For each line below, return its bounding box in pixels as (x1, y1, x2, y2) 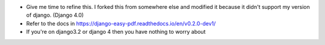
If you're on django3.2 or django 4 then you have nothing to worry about (26, 28, 206, 36)
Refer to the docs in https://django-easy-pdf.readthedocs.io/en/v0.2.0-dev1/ (26, 20, 216, 27)
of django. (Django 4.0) (26, 12, 84, 19)
